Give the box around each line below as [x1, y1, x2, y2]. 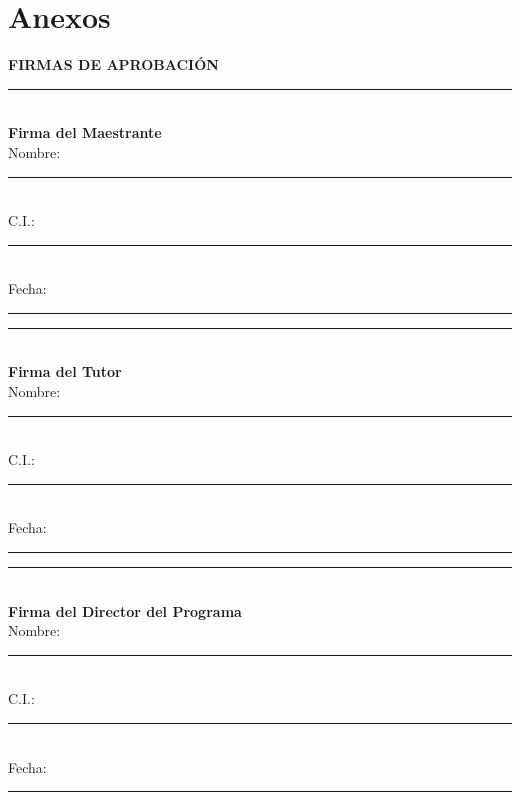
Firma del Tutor [8, 361, 122, 382]
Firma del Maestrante [8, 122, 162, 143]
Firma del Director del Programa [8, 600, 242, 621]
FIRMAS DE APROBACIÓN [8, 54, 219, 75]
